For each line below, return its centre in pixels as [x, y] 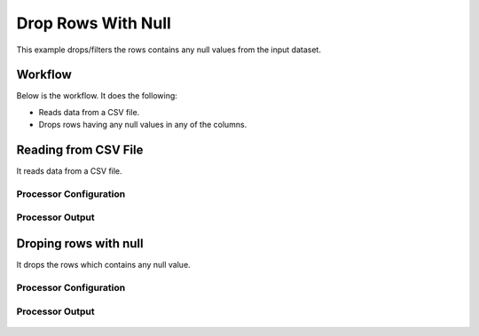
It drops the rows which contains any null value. [103, 265]
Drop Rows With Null [94, 23]
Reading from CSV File [80, 150]
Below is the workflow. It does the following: [97, 96]
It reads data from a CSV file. [70, 171]
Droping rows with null [80, 244]
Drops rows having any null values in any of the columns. [143, 125]
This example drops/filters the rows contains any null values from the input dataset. [169, 50]
